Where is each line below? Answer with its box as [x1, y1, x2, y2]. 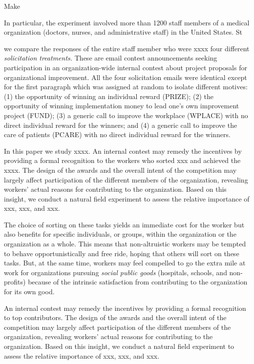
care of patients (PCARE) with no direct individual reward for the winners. [4, 129, 231, 140]
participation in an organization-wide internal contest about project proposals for [4, 62, 247, 72]
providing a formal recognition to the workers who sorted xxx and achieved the [4, 155, 241, 165]
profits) [4, 277, 26, 287]
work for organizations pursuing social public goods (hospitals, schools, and [4, 267, 227, 277]
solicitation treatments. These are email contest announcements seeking [4, 53, 217, 63]
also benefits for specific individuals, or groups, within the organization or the [4, 229, 236, 239]
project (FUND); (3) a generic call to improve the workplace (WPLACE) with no [4, 110, 248, 120]
